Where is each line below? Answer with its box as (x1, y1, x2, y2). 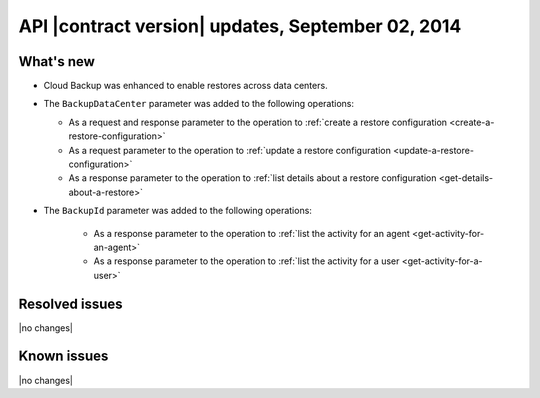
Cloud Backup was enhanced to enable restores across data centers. (43, 80, 329, 92)
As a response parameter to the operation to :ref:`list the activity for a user (93, 255, 400, 267)
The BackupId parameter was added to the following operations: (43, 205, 312, 217)
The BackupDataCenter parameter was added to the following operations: (43, 98, 355, 110)
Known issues (18, 348, 109, 365)
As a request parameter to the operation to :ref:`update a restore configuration (68, 144, 392, 156)
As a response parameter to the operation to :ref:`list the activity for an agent (93, 227, 410, 239)
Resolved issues (18, 295, 124, 312)
